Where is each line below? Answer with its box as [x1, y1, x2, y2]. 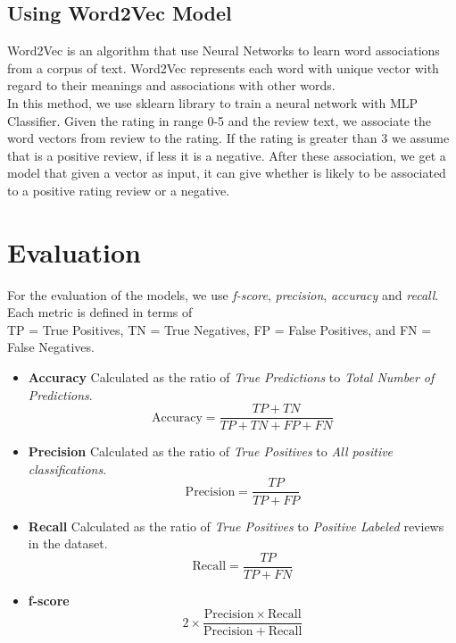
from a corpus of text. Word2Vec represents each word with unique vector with [7, 58, 439, 77]
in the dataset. [28, 534, 108, 553]
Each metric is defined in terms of [7, 303, 193, 321]
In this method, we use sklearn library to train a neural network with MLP [7, 93, 419, 112]
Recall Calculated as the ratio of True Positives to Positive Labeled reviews [28, 516, 444, 535]
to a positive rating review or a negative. [7, 180, 230, 199]
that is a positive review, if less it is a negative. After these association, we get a [7, 146, 446, 164]
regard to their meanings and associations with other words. [7, 76, 336, 95]
